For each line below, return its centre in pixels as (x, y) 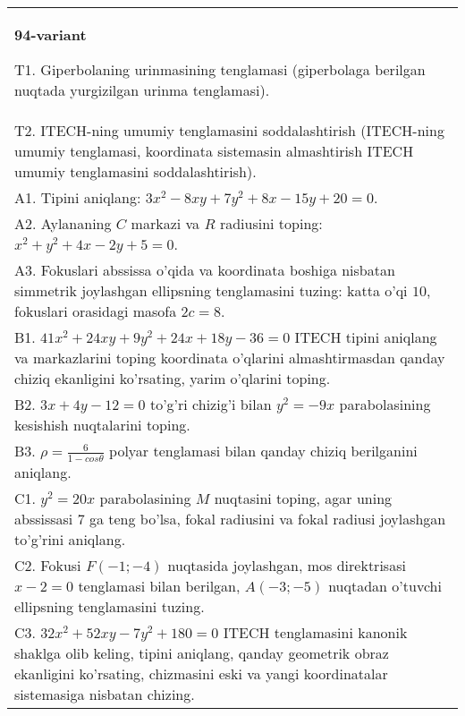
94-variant (51, 34)
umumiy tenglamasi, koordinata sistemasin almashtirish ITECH (214, 151)
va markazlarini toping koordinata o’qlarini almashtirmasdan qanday (230, 358)
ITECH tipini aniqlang (366, 337)
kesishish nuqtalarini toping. (102, 425)
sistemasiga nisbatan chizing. (105, 694)
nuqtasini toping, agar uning (303, 498)
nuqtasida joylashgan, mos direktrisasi (287, 565)
